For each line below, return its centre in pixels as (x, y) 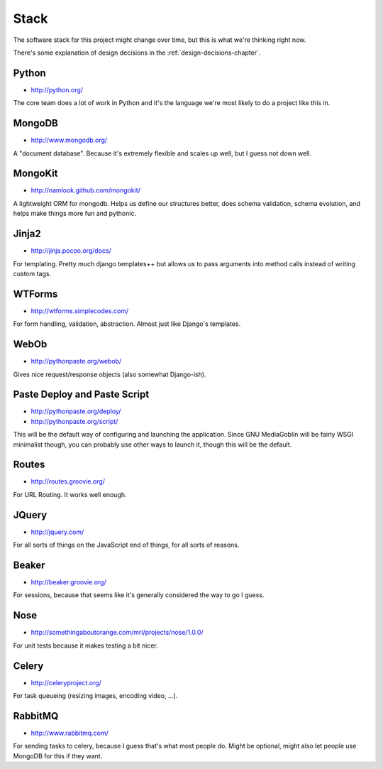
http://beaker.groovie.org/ (68, 582)
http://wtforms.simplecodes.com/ (80, 311)
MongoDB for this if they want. (58, 756)
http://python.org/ (57, 89)
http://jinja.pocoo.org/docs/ (71, 251)
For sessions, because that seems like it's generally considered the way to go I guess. (139, 595)
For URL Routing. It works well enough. (70, 494)
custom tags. (32, 273)
